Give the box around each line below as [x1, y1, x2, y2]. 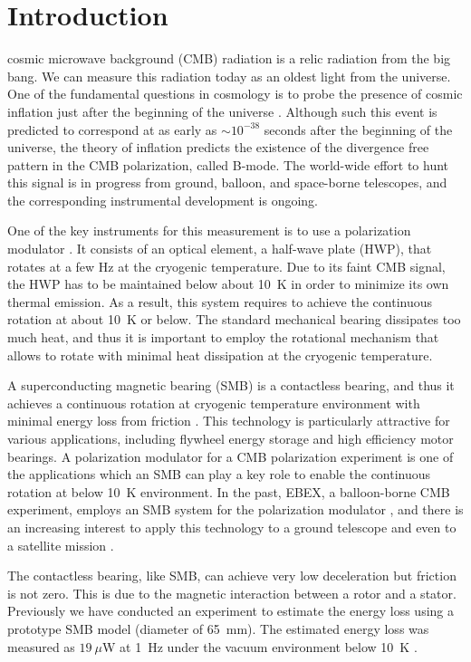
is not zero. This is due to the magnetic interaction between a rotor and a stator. [7, 583, 457, 602]
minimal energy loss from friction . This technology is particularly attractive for [7, 411, 450, 430]
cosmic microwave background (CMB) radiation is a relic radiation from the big [7, 49, 451, 68]
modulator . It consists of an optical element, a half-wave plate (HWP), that [7, 239, 432, 258]
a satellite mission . [7, 535, 114, 554]
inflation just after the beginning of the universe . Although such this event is [7, 101, 437, 120]
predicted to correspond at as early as [7, 120, 217, 139]
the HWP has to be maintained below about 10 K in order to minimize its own [7, 274, 449, 293]
